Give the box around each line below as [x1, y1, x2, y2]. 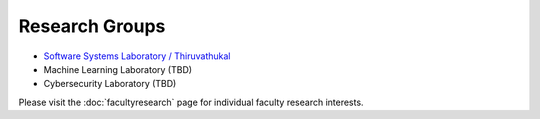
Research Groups [18, 15, 166, 37]
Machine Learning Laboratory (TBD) [43, 63, 193, 75]
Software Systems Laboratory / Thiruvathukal [43, 50, 231, 62]
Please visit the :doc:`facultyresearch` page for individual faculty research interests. [18, 96, 364, 108]
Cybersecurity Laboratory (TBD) [43, 78, 177, 90]
